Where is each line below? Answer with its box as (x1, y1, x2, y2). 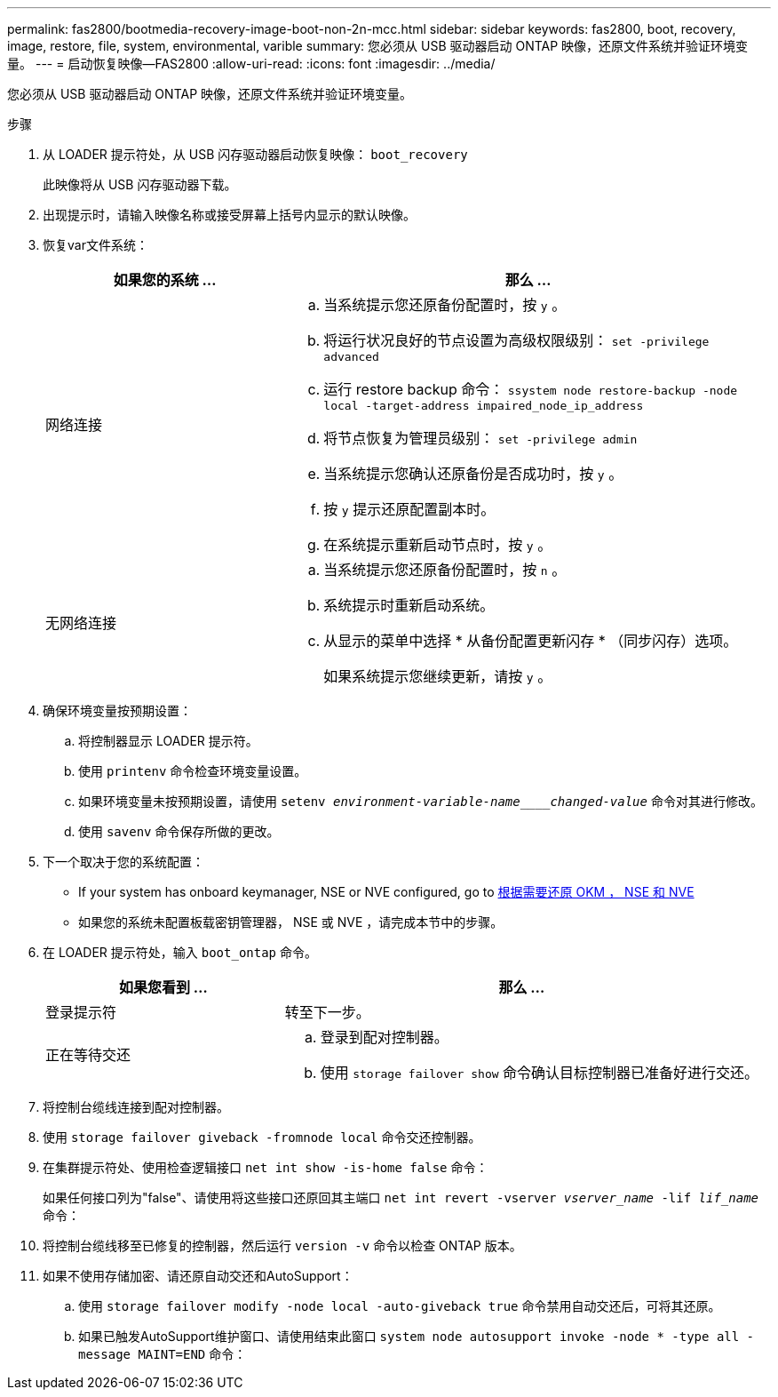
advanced (323, 350, 379, 363)
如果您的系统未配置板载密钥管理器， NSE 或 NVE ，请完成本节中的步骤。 (78, 914, 504, 930)
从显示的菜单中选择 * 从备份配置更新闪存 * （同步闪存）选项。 (323, 632, 738, 650)
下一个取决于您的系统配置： (43, 854, 204, 869)
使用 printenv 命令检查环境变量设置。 (78, 763, 307, 778)
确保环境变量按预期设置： (43, 703, 192, 718)
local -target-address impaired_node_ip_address (323, 399, 644, 412)
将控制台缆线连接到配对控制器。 (43, 1099, 229, 1114)
